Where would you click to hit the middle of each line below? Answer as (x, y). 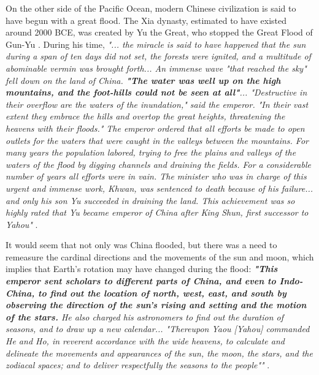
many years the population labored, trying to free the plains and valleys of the (151, 152)
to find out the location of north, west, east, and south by (162, 293)
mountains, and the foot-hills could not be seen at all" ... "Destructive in (156, 92)
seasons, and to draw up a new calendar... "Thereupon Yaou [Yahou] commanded (158, 329)
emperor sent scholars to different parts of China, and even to (141, 281)
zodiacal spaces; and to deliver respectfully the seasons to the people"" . (138, 365)
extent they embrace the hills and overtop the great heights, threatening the (145, 116)
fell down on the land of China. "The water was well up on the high (143, 80)
